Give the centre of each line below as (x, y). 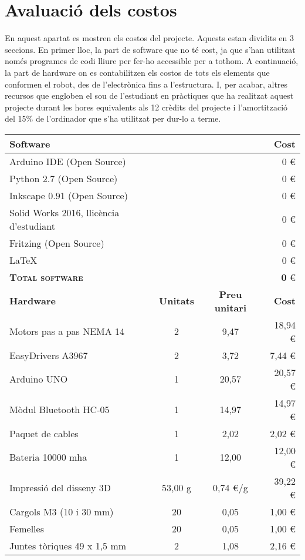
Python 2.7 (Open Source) (64, 178)
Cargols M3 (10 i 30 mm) (62, 511)
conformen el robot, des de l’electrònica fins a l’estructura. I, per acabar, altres (146, 84)
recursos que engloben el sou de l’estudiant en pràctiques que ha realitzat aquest (149, 95)
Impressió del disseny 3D (60, 488)
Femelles (27, 528)
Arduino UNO (39, 379)
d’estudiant (32, 226)
